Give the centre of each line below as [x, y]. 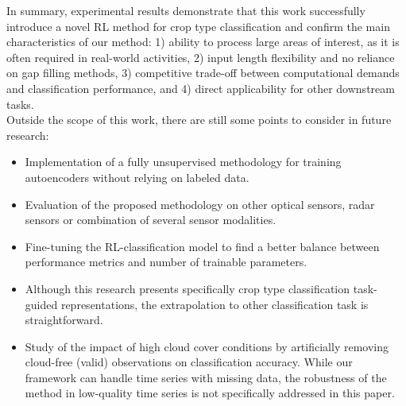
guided [41, 304]
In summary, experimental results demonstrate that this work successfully [186, 10]
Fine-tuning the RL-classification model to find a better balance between [202, 246]
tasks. [20, 104]
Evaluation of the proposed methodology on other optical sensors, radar [200, 204]
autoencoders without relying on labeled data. [137, 177]
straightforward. [64, 320]
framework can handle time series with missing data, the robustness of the [206, 377]
